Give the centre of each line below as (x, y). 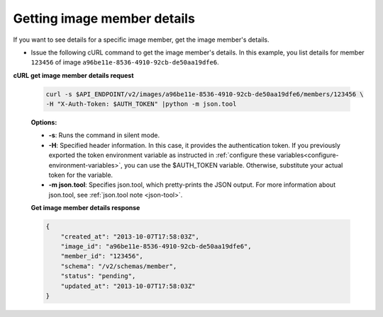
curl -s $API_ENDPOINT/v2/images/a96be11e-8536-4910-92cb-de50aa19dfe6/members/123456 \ (205, 94)
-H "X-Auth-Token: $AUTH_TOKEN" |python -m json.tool (141, 104)
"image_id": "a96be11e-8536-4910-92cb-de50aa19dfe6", (156, 246)
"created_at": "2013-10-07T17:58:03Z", (130, 236)
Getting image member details (104, 18)
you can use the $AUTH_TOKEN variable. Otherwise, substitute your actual (234, 165)
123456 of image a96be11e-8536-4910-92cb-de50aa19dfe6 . (125, 62)
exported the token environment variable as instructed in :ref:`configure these (162, 155)
